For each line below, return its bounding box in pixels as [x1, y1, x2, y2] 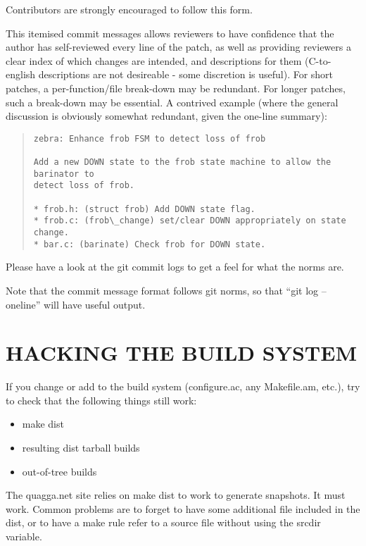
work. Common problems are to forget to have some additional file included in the [6, 501, 360, 516]
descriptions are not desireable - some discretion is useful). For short [38, 67, 334, 82]
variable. [6, 528, 42, 543]
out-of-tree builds [22, 464, 97, 478]
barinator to [33, 168, 94, 179]
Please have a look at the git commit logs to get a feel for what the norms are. [6, 259, 344, 274]
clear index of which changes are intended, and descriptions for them [6, 53, 302, 68]
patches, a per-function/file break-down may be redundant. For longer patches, [6, 80, 346, 95]
